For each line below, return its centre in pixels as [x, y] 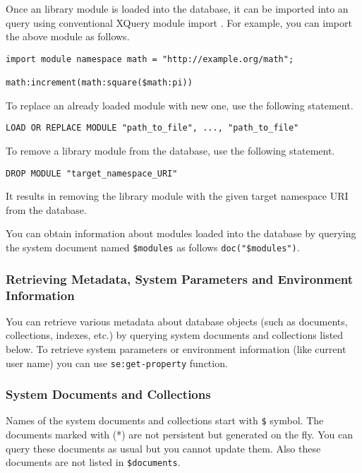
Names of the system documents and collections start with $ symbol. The [165, 420]
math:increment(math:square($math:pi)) [99, 83]
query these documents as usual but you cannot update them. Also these [163, 448]
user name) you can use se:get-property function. [117, 363]
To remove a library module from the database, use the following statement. [170, 150]
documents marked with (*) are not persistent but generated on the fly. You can [179, 435]
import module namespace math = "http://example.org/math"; [150, 59]
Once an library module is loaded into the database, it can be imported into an [177, 8]
